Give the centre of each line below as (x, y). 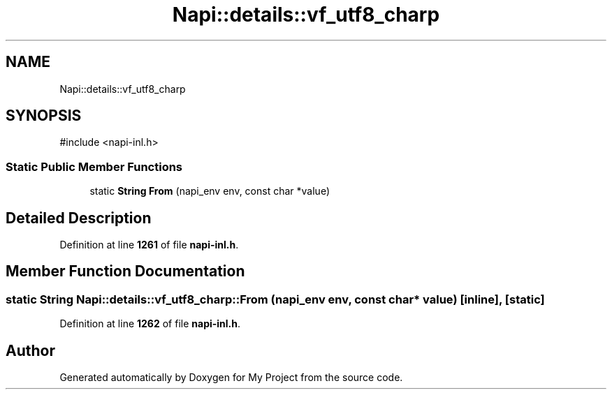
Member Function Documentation (125, 271)
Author (30, 350)
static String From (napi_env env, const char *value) (210, 191)
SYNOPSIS (44, 116)
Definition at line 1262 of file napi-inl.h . (150, 324)
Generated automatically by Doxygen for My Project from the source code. (231, 378)
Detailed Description (79, 218)
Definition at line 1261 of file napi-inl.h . (149, 245)
